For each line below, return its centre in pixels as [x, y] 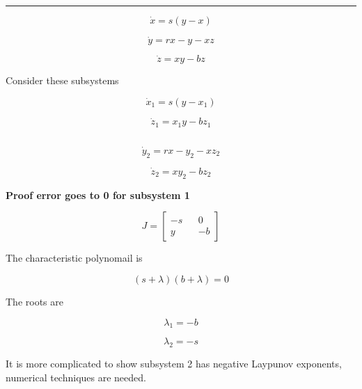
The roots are [34, 301]
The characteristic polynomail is [74, 258]
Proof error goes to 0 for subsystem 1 [98, 194]
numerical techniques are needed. [76, 377]
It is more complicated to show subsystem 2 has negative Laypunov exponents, [174, 364]
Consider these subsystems [62, 80]
